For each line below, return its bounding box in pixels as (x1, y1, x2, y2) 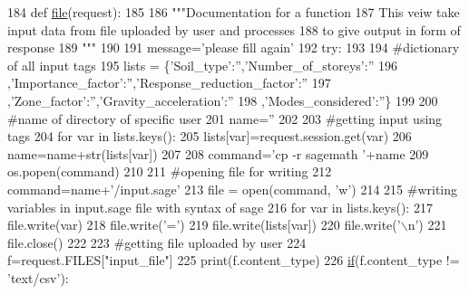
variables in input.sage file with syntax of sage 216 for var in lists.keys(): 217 (7, 197, 433, 216)
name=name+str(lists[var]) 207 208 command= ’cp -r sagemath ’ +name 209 (7, 144, 429, 163)
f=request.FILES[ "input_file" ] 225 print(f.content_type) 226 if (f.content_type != (7, 251, 460, 270)
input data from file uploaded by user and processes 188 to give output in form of (7, 20, 461, 39)
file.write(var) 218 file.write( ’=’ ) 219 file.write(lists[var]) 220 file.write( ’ (7, 215, 401, 234)
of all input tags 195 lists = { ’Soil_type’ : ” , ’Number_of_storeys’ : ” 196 (7, 55, 397, 74)
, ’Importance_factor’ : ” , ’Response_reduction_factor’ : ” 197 (7, 73, 331, 92)
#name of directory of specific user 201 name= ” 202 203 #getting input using (7, 109, 443, 128)
